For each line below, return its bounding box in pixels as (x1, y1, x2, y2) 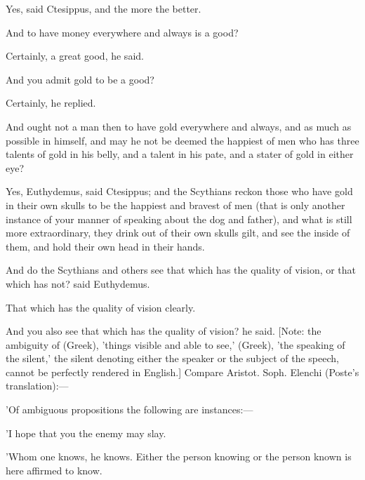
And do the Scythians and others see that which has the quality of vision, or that (6, 262, 357, 277)
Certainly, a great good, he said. (6, 48, 144, 63)
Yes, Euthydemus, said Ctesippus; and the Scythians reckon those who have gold (6, 184, 353, 199)
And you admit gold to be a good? (6, 72, 154, 86)
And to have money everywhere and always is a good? (6, 25, 239, 39)
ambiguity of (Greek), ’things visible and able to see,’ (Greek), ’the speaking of (6, 337, 345, 352)
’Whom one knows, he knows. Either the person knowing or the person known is (6, 449, 352, 464)
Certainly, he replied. (6, 95, 96, 110)
